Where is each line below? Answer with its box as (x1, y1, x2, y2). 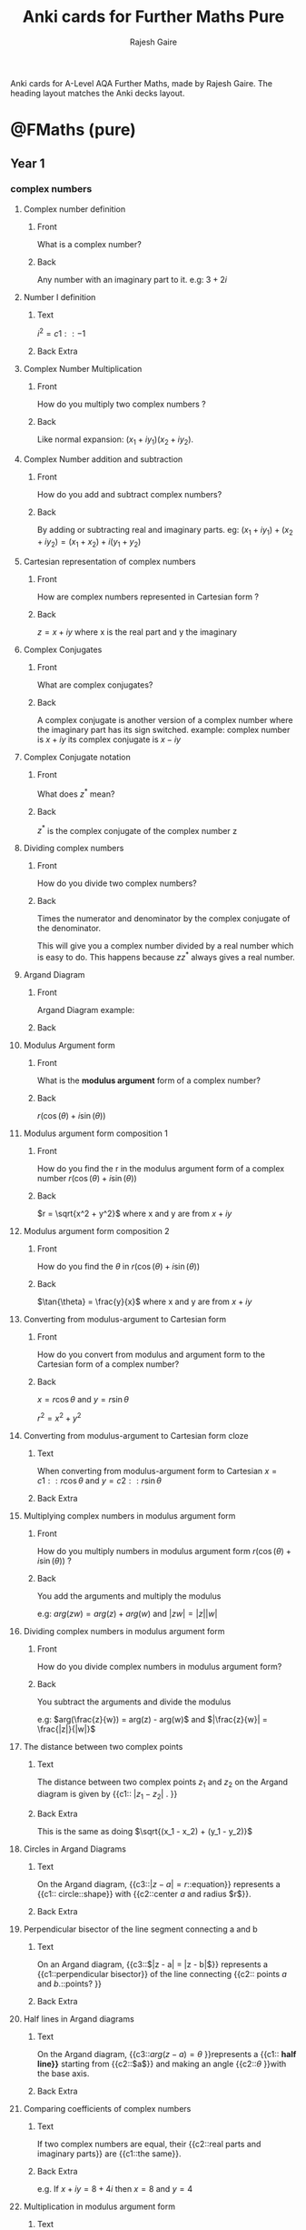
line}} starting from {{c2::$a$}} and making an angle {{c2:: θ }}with (36, 2058, 287, 2070)
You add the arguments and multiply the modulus (36, 1591, 222, 1602)
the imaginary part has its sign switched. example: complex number (36, 724, 291, 735)
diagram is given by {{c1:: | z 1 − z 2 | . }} (36, 1789, 178, 1802)
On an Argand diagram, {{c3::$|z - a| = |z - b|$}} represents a (36, 1959, 269, 1970)
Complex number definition (23, 203, 126, 215)
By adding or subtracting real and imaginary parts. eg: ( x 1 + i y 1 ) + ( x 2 (36, 525, 293, 537)
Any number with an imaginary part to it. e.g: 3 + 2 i (36, 274, 228, 285)
